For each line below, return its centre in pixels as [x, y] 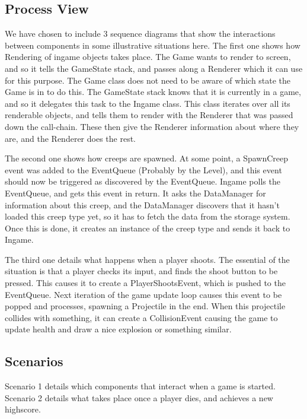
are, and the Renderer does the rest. [70, 138]
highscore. [23, 409]
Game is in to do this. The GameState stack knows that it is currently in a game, [153, 92]
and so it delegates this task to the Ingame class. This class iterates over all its [148, 103]
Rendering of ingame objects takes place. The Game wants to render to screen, [148, 57]
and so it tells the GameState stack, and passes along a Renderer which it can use [154, 68]
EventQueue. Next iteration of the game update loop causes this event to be [143, 294]
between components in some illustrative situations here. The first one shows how [153, 45]
